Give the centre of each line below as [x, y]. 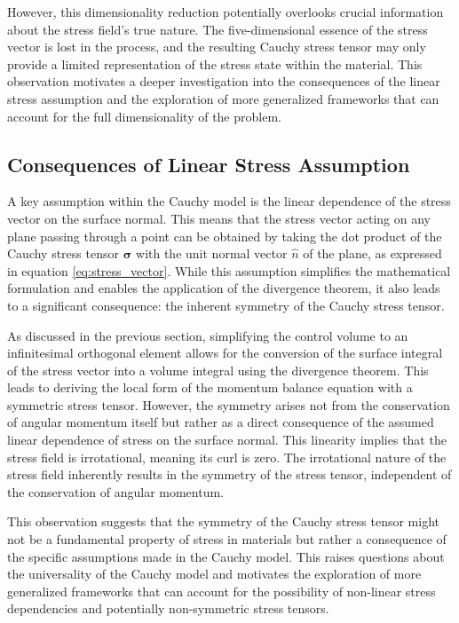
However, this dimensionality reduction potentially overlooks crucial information [226, 12]
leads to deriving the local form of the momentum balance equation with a [210, 387]
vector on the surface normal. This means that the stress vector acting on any [219, 218]
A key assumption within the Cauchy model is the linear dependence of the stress [229, 201]
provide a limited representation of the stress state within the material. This [215, 63]
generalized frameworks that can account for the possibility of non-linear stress [222, 591]
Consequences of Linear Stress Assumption [209, 164]
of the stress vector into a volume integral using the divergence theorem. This [218, 370]
